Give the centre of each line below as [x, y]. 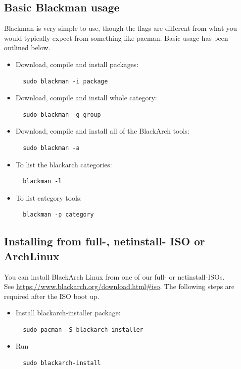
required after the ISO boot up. [52, 296]
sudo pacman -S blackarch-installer [83, 330]
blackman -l [42, 182]
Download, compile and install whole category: [86, 98]
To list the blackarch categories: [64, 164]
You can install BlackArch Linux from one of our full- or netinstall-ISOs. [114, 276]
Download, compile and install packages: [77, 64]
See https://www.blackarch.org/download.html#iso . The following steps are [119, 286]
